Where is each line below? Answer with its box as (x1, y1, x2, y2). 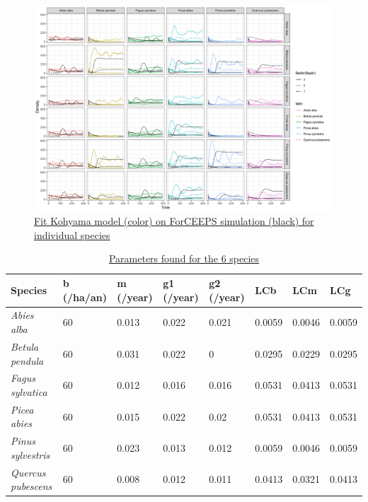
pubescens (11, 479, 52, 494)
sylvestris (11, 447, 50, 462)
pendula (11, 353, 44, 368)
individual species (34, 227, 110, 242)
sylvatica (11, 384, 47, 399)
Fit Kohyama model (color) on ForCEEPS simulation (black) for (34, 214, 314, 228)
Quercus (11, 465, 46, 479)
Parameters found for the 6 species (108, 251, 260, 266)
